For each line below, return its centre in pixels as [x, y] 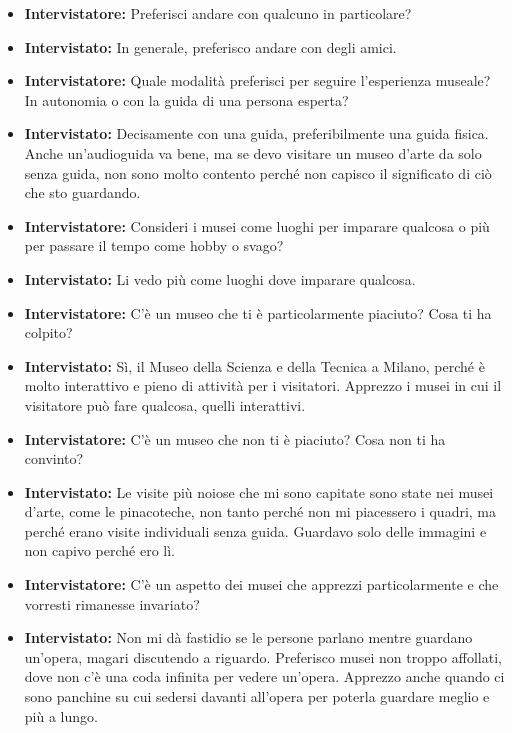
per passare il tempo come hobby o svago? [154, 245]
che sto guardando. [82, 192]
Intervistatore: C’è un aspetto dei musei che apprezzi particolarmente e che [261, 584]
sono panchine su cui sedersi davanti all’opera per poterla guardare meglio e [257, 696]
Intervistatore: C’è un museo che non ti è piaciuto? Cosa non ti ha [235, 438]
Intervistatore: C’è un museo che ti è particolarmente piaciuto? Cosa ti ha [258, 312]
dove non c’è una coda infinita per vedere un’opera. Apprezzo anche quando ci [264, 676]
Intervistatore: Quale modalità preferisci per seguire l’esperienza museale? [257, 80]
